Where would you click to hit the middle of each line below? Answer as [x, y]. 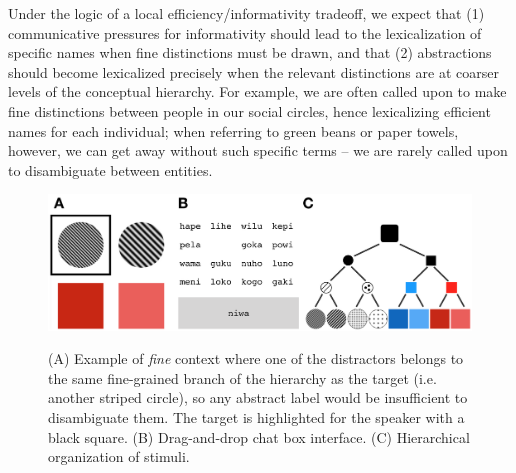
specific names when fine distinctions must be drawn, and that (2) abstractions [250, 52]
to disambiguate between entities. [110, 169]
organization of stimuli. [119, 456]
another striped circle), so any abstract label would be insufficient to [258, 397]
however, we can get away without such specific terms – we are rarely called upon [258, 150]
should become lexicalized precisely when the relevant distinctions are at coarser [253, 71]
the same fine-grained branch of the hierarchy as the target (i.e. [242, 377]
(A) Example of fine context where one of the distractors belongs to [256, 358]
